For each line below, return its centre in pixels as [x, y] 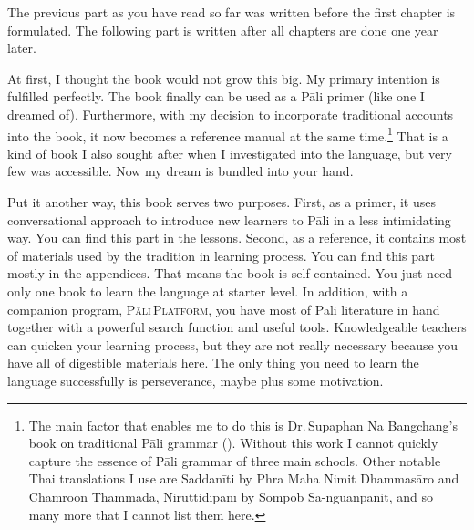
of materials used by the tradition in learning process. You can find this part [221, 255]
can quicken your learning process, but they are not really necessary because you [233, 344]
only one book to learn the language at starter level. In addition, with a [208, 291]
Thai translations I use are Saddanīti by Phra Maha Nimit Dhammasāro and [244, 478]
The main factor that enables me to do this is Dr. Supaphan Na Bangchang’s [243, 425]
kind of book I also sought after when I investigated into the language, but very [230, 153]
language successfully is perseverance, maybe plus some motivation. [196, 380]
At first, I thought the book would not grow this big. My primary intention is [224, 78]
